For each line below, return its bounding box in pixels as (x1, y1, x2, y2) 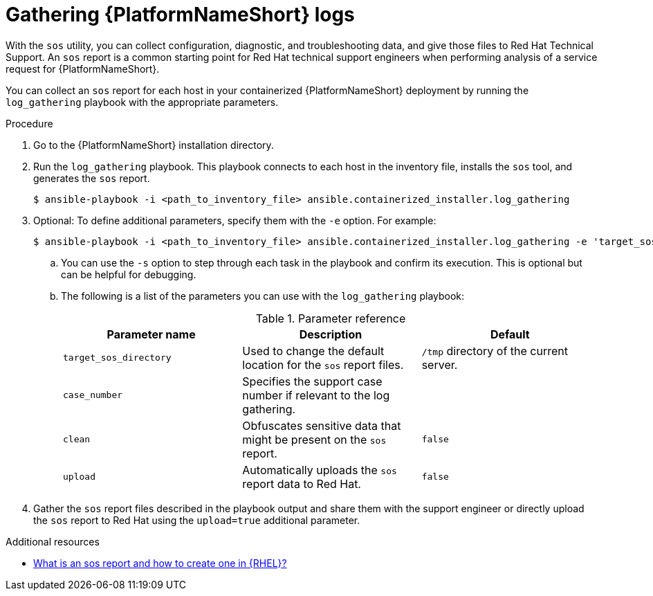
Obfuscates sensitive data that (242, 418, 401, 433)
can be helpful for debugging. (61, 268, 196, 280)
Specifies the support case (242, 374, 383, 388)
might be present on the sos (242, 432, 387, 446)
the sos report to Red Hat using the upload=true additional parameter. (33, 514, 360, 526)
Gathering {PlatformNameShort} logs (6, 3, 355, 26)
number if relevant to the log (242, 388, 390, 402)
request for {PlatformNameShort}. (6, 62, 160, 75)
